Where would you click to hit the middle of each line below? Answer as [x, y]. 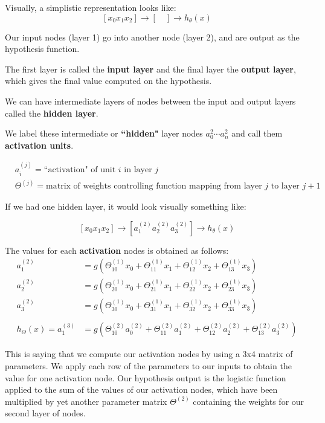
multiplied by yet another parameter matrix [86, 401]
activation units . [39, 145]
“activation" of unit [80, 170]
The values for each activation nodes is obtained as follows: [117, 250]
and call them [257, 133]
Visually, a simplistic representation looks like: [91, 7]
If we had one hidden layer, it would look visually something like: [126, 206]
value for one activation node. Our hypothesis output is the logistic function [146, 377]
